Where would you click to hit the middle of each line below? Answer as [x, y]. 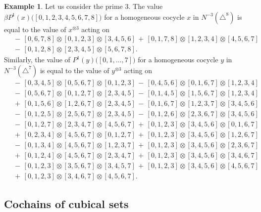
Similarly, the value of [37, 60]
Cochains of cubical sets [66, 203]
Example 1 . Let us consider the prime [63, 6]
